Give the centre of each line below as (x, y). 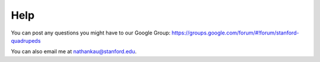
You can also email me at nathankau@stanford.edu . (74, 51)
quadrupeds (26, 40)
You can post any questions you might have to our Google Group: (91, 33)
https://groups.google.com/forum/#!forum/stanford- (235, 33)
